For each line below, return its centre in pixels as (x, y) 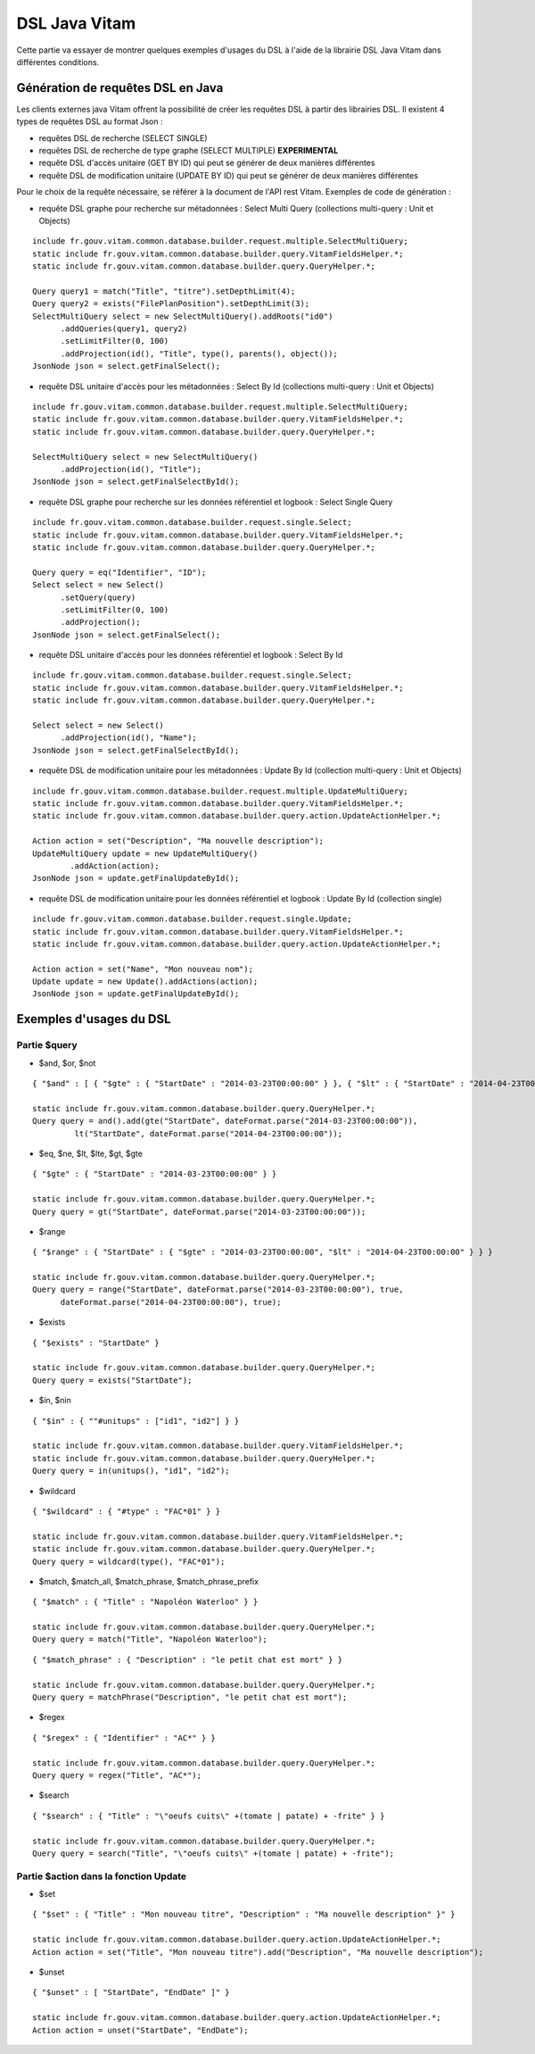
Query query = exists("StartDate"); (112, 1380)
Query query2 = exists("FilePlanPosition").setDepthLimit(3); (171, 304)
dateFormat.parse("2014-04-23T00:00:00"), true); (171, 1302)
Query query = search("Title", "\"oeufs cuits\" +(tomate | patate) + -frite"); (214, 1853)
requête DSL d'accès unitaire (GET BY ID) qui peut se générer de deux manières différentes (207, 163)
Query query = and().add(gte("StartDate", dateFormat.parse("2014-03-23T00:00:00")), (225, 1121)
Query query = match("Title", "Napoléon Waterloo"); (150, 1639)
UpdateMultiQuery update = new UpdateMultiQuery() (145, 853)
